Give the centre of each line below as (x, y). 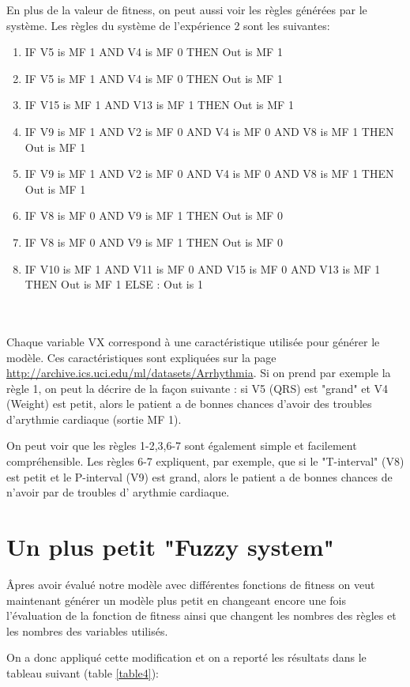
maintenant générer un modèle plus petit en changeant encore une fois (176, 600)
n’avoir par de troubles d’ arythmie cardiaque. (118, 492)
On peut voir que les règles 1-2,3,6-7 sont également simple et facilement (182, 445)
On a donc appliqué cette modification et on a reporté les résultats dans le (186, 657)
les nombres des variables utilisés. (87, 630)
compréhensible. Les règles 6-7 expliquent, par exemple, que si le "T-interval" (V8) (205, 461)
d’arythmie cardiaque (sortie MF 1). (94, 419)
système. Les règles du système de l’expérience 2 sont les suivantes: (168, 25)
